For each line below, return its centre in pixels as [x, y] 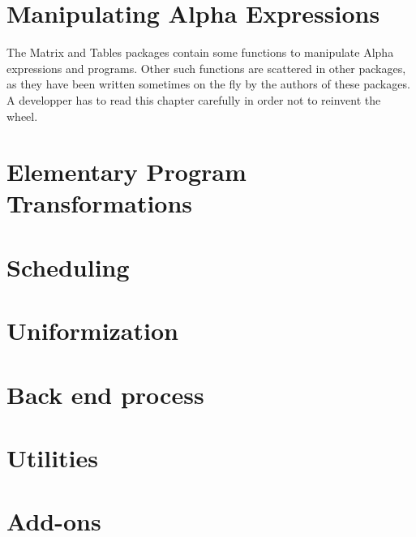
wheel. [22, 116]
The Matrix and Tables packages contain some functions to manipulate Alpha [200, 52]
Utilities [53, 457]
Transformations [100, 203]
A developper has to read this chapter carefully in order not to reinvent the [194, 99]
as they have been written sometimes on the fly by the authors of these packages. [208, 84]
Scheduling [68, 266]
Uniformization [92, 331]
